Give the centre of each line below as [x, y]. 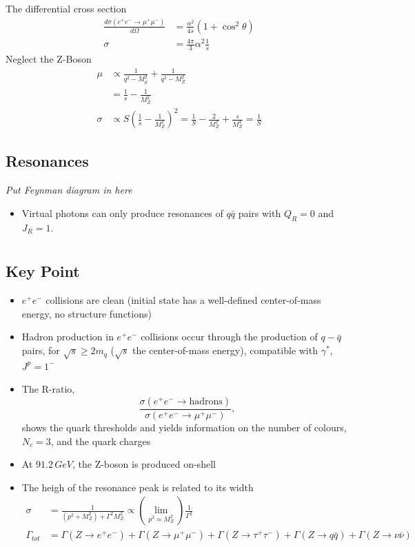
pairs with [260, 213]
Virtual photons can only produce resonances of [122, 213]
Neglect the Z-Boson [49, 59]
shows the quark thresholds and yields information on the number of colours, [184, 427]
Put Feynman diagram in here [69, 190]
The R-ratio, [48, 389]
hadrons [206, 402]
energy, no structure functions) [87, 313]
